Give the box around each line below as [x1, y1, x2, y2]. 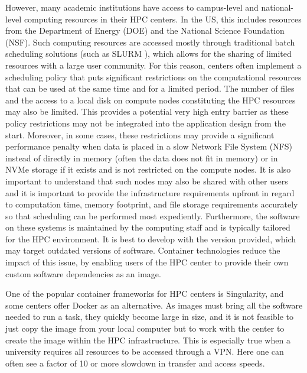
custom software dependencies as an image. [5, 267, 161, 280]
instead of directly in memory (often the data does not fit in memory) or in [5, 151, 278, 164]
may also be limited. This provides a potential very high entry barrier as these [5, 105, 289, 118]
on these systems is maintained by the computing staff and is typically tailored [5, 221, 290, 233]
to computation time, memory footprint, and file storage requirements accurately [5, 198, 298, 210]
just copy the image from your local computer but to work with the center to [5, 322, 285, 335]
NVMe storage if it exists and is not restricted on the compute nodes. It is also [5, 163, 291, 176]
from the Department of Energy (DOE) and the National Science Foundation [5, 24, 285, 37]
